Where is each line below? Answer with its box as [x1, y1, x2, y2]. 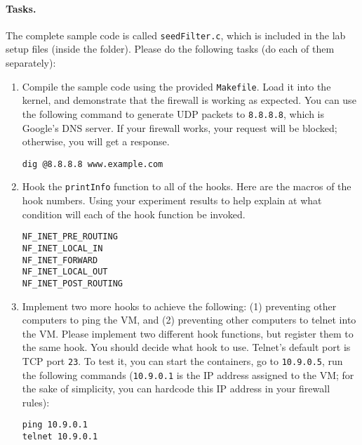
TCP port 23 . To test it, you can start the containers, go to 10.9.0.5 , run [22, 353, 343, 368]
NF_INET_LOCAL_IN [22, 243, 103, 253]
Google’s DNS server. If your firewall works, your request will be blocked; [22, 120, 337, 135]
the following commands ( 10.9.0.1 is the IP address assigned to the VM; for [22, 367, 354, 382]
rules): [22, 394, 50, 409]
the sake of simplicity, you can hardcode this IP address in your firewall [22, 381, 330, 396]
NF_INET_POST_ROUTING [22, 278, 123, 288]
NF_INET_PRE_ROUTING [22, 232, 118, 242]
